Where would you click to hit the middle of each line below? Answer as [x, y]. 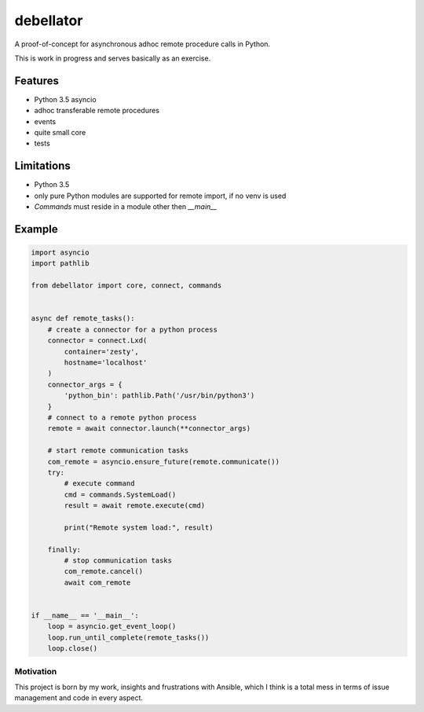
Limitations [42, 166]
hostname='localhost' [106, 363]
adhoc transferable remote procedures [97, 111]
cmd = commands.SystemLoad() [120, 494]
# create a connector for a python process [132, 329]
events [45, 121]
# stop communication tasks [118, 561]
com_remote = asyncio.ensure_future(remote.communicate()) [164, 461]
